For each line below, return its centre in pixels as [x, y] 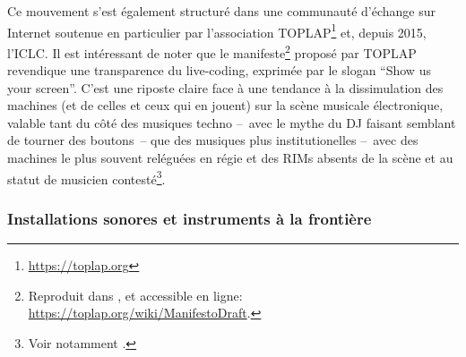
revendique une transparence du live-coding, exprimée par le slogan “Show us [219, 70]
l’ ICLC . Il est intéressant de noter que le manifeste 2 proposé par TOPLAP [212, 51]
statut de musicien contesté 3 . [86, 177]
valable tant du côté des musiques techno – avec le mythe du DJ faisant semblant [232, 122]
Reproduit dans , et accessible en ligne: [135, 295]
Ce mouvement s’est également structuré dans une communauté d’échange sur [221, 11]
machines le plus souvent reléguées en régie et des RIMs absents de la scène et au [230, 158]
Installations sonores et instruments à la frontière [190, 218]
